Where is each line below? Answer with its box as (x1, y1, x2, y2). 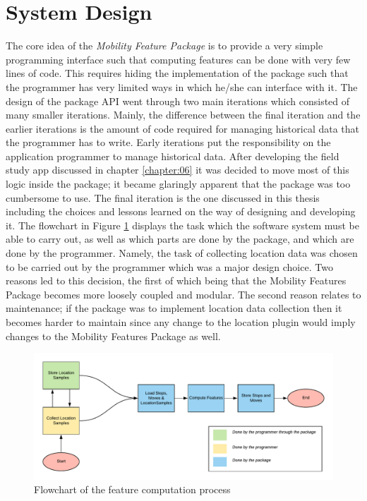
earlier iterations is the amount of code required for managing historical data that (6, 121, 360, 135)
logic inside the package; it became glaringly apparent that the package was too (6, 176, 351, 191)
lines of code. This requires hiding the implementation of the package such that (6, 66, 349, 80)
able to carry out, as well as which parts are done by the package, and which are (6, 231, 354, 246)
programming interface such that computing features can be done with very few (6, 52, 351, 66)
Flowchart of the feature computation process (34, 482, 231, 497)
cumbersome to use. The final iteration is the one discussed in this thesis (6, 190, 320, 205)
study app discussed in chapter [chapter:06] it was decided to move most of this (6, 162, 349, 177)
